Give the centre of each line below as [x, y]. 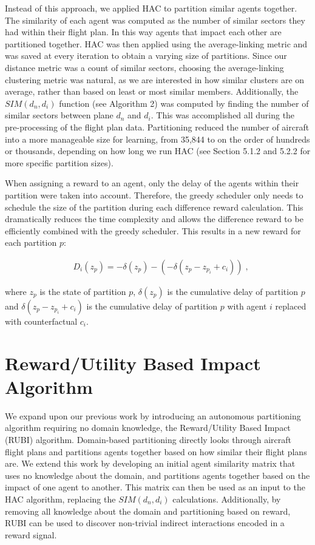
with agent [247, 306]
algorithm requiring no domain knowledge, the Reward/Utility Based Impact [148, 428]
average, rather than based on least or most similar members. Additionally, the [152, 91]
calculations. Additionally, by [227, 499]
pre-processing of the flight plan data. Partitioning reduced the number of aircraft [157, 127]
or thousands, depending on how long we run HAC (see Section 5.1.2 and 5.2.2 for [158, 151]
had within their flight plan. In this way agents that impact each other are [143, 32]
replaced [291, 306]
